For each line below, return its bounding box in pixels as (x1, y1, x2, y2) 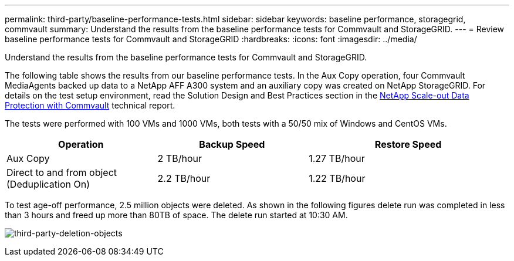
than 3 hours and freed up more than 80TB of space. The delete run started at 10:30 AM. (5, 210, 348, 220)
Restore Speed (374, 138, 442, 150)
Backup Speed (199, 138, 265, 150)
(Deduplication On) (6, 178, 90, 190)
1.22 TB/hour (309, 172, 366, 184)
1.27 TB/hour (309, 152, 365, 164)
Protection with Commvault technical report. (5, 100, 175, 110)
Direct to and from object (6, 167, 117, 178)
